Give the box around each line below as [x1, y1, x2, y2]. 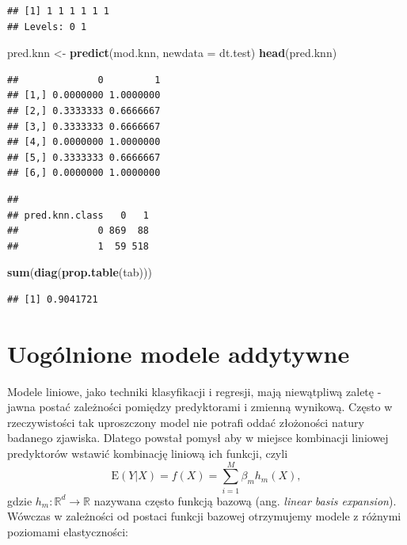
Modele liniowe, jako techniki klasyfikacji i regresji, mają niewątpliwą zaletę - [7, 383, 382, 399]
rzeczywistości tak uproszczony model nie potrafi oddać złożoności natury [7, 414, 364, 430]
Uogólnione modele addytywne [7, 337, 350, 369]
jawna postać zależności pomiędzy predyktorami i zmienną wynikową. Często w [7, 398, 393, 415]
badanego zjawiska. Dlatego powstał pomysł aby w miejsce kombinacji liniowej [7, 429, 389, 446]
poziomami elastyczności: [7, 523, 128, 539]
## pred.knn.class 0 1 [7, 209, 149, 221]
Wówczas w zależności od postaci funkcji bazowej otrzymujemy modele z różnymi [7, 508, 401, 524]
